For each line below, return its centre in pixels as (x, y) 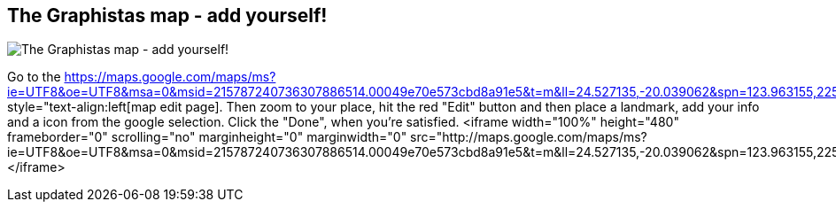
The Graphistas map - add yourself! (167, 15)
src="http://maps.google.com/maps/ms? (529, 137)
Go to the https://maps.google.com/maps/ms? (142, 77)
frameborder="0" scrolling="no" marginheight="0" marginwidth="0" (207, 137)
